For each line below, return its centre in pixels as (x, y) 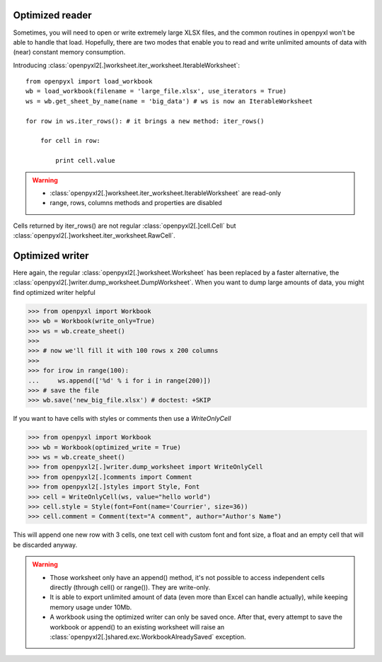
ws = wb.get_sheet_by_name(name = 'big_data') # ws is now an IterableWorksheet (169, 101)
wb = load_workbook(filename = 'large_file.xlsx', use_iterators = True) (156, 91)
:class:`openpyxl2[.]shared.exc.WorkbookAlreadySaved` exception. (148, 637)
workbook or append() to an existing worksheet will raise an (137, 627)
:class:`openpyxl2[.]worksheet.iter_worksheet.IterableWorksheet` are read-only (166, 193)
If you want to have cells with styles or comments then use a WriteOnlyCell (122, 419)
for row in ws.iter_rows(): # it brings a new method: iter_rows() (145, 121)
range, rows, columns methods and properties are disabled (136, 203)
